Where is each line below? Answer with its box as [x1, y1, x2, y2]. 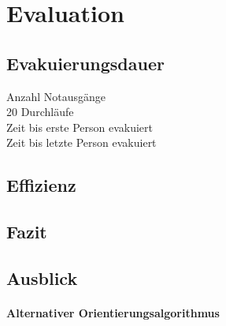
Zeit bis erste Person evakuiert [6, 118, 154, 135]
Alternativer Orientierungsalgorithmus [6, 304, 220, 320]
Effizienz [6, 173, 76, 197]
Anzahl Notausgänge [6, 88, 106, 104]
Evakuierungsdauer [6, 51, 165, 75]
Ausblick [6, 265, 78, 290]
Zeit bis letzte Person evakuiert [6, 134, 157, 151]
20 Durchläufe [6, 103, 74, 120]
